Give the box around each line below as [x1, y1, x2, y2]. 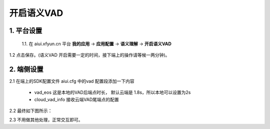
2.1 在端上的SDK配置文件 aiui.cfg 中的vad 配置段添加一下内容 [9, 78, 134, 84]
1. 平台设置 [9, 26, 42, 35]
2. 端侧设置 [9, 65, 43, 73]
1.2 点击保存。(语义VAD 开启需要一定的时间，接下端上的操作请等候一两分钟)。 [9, 52, 170, 58]
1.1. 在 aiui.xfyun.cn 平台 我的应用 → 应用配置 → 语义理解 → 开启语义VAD [21, 40, 172, 47]
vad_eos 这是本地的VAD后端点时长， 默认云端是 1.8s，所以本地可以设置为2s [34, 90, 191, 96]
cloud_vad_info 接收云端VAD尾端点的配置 [34, 96, 119, 102]
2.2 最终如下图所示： [9, 108, 52, 114]
